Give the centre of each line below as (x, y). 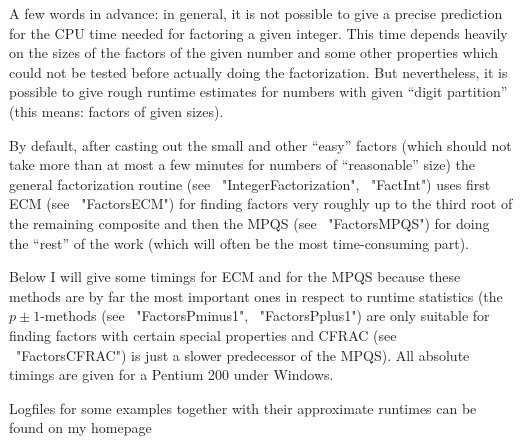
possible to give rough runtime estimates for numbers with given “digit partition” (258, 91)
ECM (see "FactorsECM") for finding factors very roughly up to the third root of (261, 203)
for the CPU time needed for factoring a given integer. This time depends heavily (258, 32)
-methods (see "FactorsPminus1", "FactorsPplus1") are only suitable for (265, 315)
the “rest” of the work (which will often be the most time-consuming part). (239, 242)
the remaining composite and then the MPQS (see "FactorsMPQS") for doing (249, 222)
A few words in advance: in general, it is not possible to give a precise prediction (256, 13)
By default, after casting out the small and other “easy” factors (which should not (260, 144)
